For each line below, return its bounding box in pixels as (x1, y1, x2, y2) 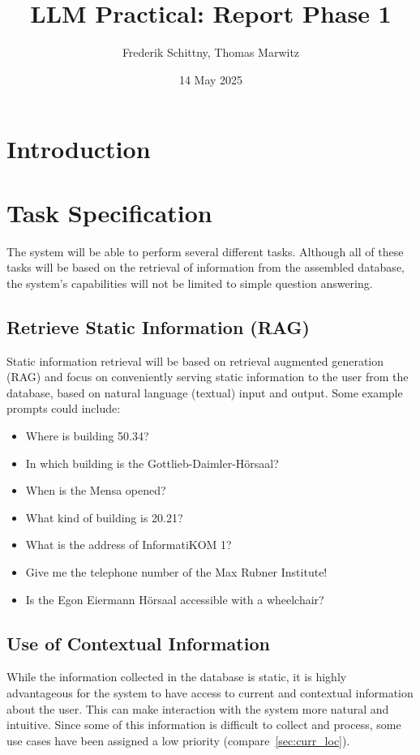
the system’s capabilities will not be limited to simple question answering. (6, 274, 373, 291)
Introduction (6, 132, 151, 165)
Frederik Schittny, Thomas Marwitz (122, 44, 300, 61)
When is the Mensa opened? (25, 482, 166, 499)
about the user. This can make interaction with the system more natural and (6, 700, 389, 717)
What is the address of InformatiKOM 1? (25, 536, 232, 553)
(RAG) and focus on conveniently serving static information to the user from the (6, 368, 409, 385)
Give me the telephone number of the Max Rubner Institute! (25, 563, 328, 580)
